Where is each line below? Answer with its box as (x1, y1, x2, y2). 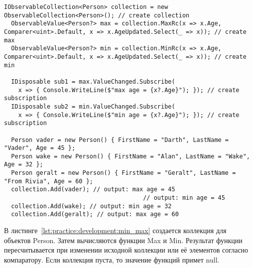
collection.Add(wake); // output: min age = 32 (11, 202, 172, 210)
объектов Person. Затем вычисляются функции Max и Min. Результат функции (4, 235, 243, 245)
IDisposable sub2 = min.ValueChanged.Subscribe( (11, 103, 175, 110)
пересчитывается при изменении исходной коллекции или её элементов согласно (4, 245, 249, 255)
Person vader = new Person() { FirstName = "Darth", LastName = (11, 136, 229, 143)
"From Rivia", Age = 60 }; (4, 177, 93, 185)
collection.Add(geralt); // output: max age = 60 (11, 211, 179, 218)
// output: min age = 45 (143, 194, 225, 202)
